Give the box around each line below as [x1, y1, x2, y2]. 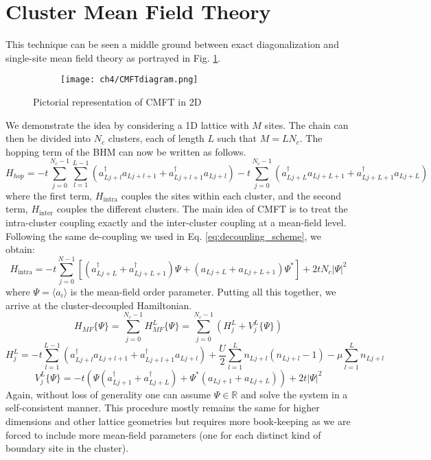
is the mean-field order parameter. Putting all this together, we [70, 284, 336, 298]
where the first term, [5, 188, 93, 202]
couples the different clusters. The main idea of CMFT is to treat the [56, 202, 348, 216]
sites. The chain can [264, 117, 349, 132]
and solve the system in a [240, 387, 348, 401]
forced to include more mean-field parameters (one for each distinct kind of [5, 427, 321, 441]
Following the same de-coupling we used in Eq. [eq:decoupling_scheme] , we [5, 228, 321, 243]
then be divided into [5, 131, 91, 145]
